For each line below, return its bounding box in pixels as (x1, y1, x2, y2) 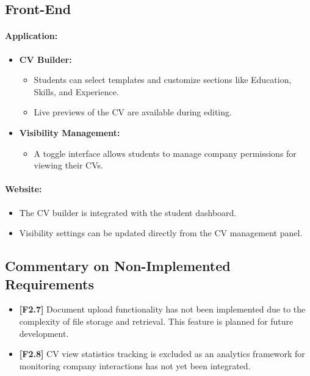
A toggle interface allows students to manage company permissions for (34, 146, 297, 159)
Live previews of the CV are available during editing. (34, 106, 232, 118)
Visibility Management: (19, 126, 120, 139)
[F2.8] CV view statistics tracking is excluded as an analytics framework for (19, 347, 305, 360)
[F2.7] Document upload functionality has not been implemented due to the (19, 303, 306, 316)
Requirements (5, 274, 94, 293)
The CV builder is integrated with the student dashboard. (19, 206, 237, 219)
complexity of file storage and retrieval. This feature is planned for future (19, 314, 294, 327)
